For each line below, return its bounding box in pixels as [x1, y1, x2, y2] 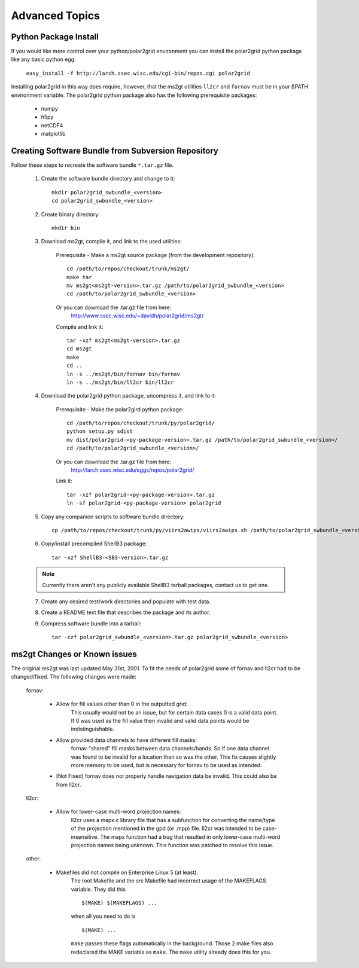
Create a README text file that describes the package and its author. [41, 609, 211, 616]
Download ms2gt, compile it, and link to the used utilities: [41, 238, 182, 245]
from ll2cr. [56, 781, 81, 788]
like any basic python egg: [11, 56, 76, 63]
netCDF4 [41, 121, 63, 129]
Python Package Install [11, 32, 99, 42]
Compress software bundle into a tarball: [41, 619, 142, 627]
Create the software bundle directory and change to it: [41, 175, 175, 182]
